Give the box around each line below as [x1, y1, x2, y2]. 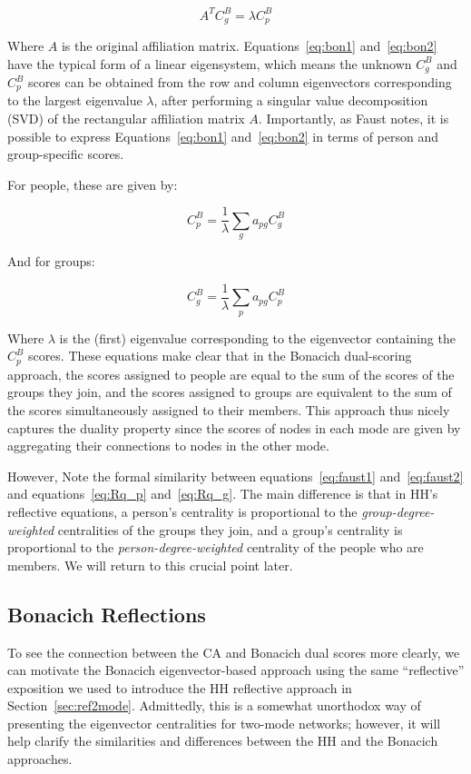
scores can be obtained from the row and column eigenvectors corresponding [27, 73, 452, 91]
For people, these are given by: [7, 174, 178, 193]
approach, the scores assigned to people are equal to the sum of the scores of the [7, 364, 455, 383]
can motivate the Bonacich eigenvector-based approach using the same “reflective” [7, 660, 465, 680]
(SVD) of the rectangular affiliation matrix [7, 109, 245, 128]
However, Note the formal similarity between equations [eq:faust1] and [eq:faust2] [7, 466, 464, 485]
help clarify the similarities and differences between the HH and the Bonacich [7, 731, 438, 750]
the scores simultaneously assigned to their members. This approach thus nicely [7, 400, 450, 419]
